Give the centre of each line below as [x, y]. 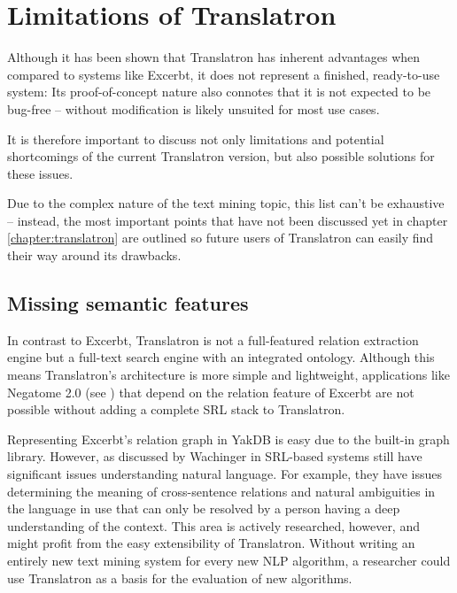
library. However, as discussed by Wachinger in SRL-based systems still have [215, 456]
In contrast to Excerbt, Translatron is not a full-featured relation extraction [213, 339]
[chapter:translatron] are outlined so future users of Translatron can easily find [221, 238]
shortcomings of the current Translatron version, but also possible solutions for [221, 156]
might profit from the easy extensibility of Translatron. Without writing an [211, 543]
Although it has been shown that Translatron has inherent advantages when [214, 57]
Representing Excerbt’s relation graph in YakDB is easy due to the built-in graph [228, 439]
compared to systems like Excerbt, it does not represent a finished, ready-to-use [224, 74]
